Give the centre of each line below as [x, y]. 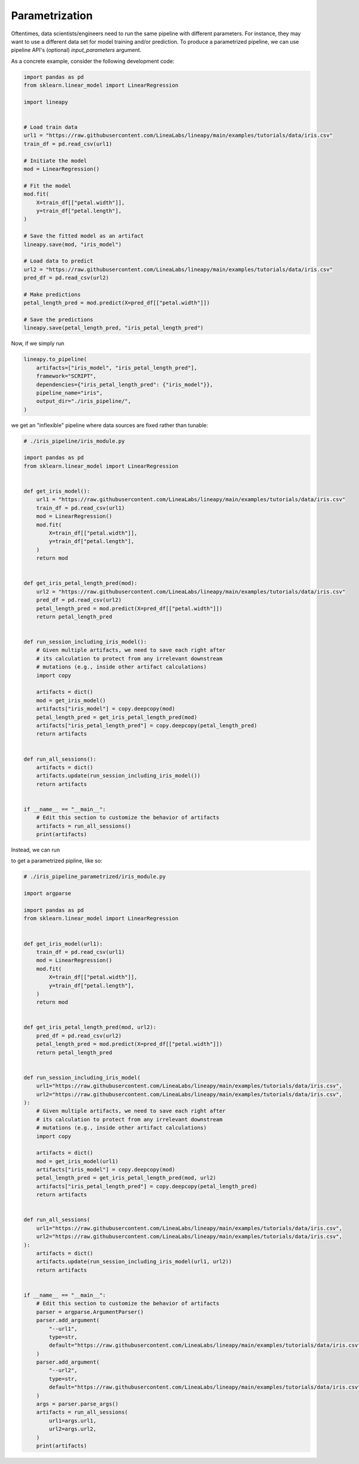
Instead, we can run [35, 850]
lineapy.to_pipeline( [55, 359]
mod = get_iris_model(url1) [77, 1161]
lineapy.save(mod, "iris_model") [73, 244]
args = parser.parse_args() [77, 1404]
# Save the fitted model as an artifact [83, 236]
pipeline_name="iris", [69, 393]
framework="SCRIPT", [66, 376]
